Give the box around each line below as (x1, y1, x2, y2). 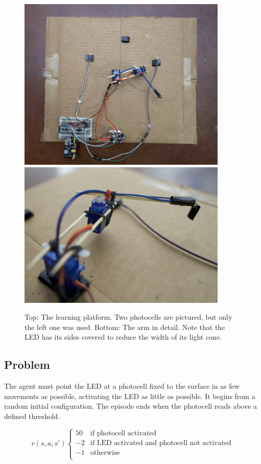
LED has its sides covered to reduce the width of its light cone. (25, 332, 222, 342)
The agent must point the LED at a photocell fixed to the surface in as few (4, 381, 240, 391)
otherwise (90, 449, 120, 456)
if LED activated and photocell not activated (90, 439, 231, 447)
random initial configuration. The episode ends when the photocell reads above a (4, 401, 257, 411)
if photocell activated (90, 429, 157, 437)
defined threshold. (4, 411, 60, 422)
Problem (4, 357, 50, 372)
